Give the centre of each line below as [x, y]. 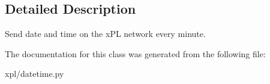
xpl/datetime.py [34, 74]
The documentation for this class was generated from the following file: [135, 53]
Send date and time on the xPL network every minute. [105, 34]
